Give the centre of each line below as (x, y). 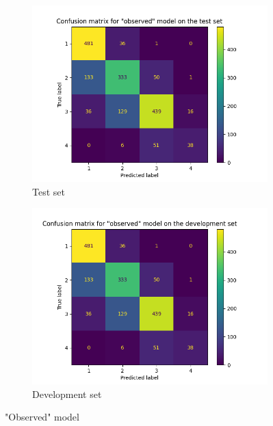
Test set (49, 191)
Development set (67, 394)
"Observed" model (42, 417)
